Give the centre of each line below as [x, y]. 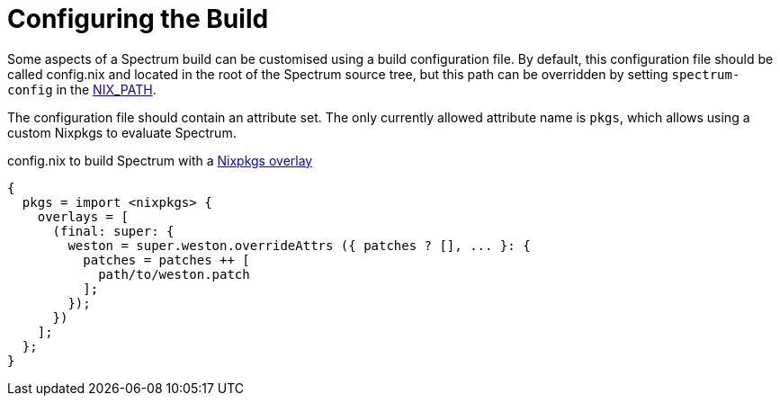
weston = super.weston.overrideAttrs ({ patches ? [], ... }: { [299, 245]
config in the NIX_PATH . [82, 89]
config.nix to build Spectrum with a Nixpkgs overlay [160, 160]
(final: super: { [113, 231]
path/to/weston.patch [174, 274]
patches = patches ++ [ [166, 260]
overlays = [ [83, 216]
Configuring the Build [138, 19]
